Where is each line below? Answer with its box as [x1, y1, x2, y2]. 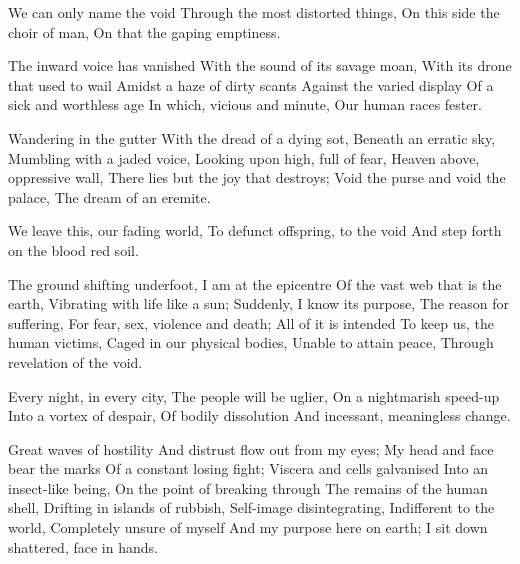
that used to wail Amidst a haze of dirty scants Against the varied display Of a [8, 74, 494, 95]
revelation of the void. [8, 351, 143, 372]
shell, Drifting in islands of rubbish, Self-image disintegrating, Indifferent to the [8, 497, 495, 518]
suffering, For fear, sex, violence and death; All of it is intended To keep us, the [8, 312, 494, 333]
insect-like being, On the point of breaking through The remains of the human [8, 477, 488, 498]
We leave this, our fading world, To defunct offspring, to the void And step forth [8, 220, 502, 241]
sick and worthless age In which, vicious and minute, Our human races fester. [8, 94, 482, 115]
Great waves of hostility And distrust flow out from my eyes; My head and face [8, 438, 494, 459]
